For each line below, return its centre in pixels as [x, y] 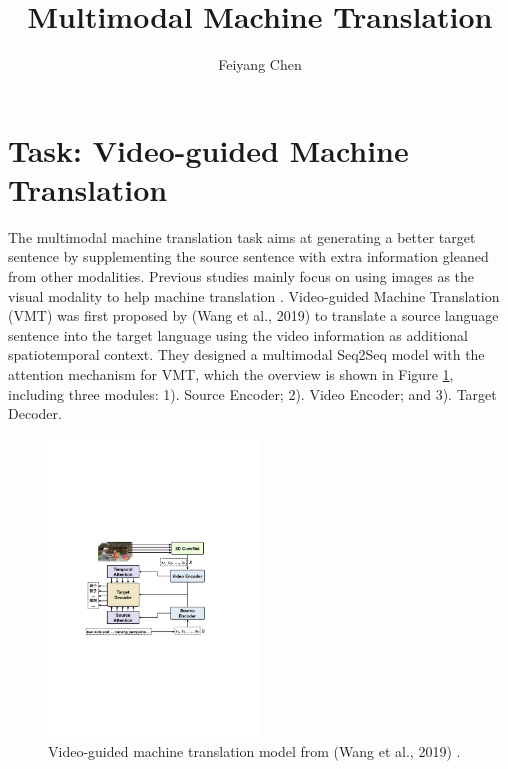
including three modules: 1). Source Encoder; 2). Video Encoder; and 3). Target [252, 393]
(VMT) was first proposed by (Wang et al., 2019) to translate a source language [253, 315]
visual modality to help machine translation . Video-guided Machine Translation [254, 295]
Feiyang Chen [260, 64]
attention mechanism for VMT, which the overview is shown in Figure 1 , [231, 374]
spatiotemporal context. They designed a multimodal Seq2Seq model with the [246, 354]
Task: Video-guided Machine [208, 149]
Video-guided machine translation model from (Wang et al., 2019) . [254, 751]
